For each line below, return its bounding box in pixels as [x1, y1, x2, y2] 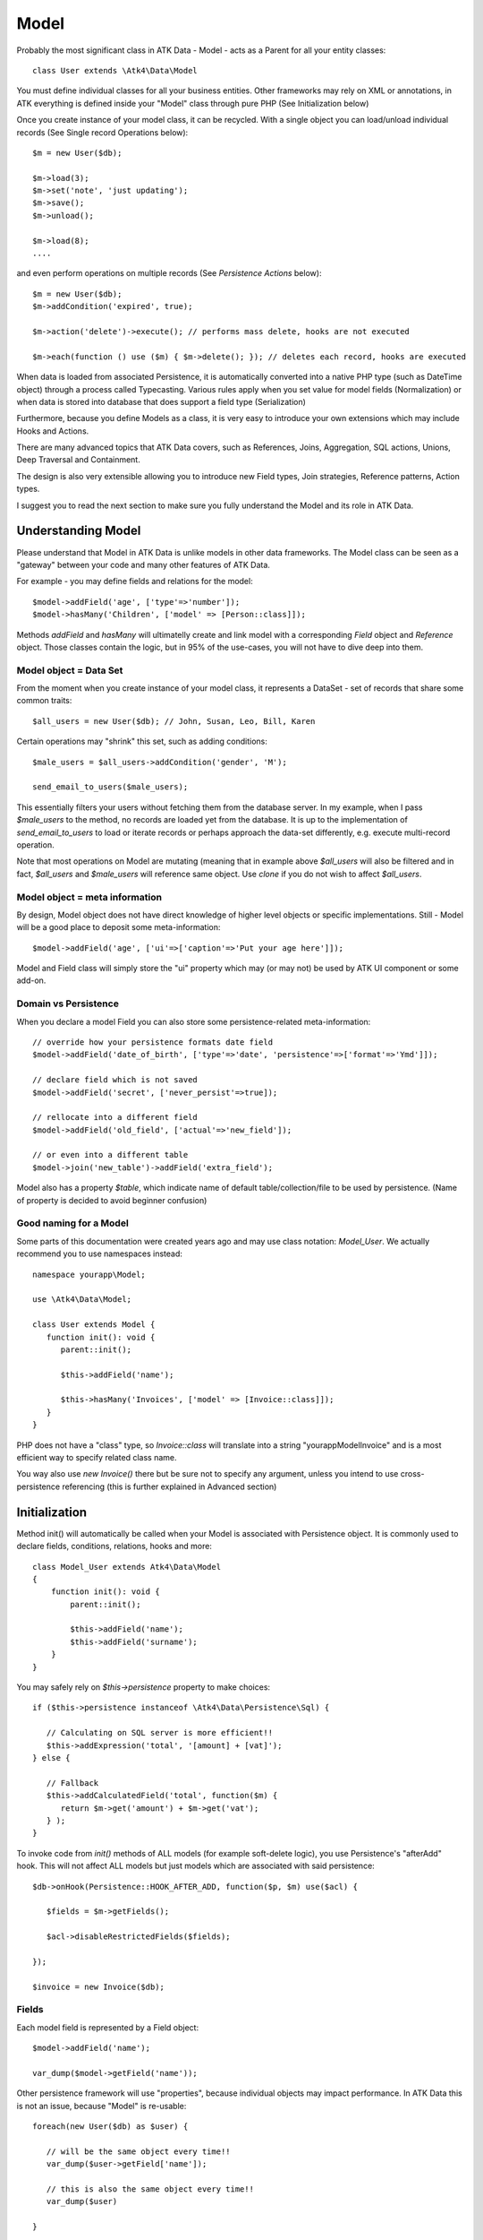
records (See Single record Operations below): [16, 126, 189, 138]
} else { [32, 1753, 71, 1762]
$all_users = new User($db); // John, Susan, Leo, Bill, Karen [32, 716, 316, 726]
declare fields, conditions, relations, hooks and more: [16, 1541, 212, 1552]
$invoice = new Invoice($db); [32, 1981, 165, 1992]
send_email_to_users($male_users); [32, 782, 189, 792]
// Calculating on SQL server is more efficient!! [46, 1727, 273, 1738]
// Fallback [46, 1778, 99, 1788]
